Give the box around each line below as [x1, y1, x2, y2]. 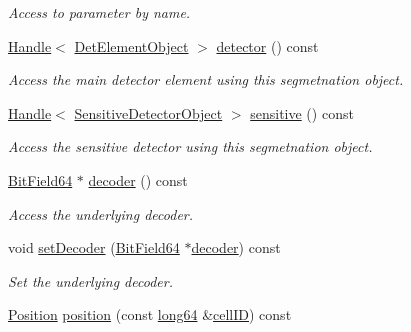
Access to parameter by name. [8, 2, 191, 22]
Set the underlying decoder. [8, 270, 173, 291]
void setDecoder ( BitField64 [8, 237, 180, 258]
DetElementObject [74, 35, 189, 56]
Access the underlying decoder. [8, 203, 194, 224]
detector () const [216, 35, 319, 56]
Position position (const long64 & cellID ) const [8, 304, 292, 325]
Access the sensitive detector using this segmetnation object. [8, 136, 373, 157]
